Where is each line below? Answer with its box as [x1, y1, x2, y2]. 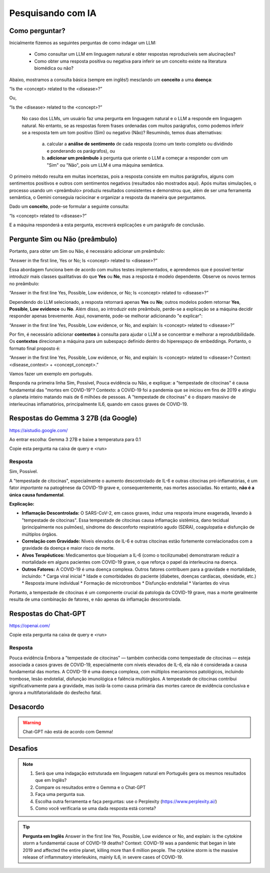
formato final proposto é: [9, 345, 60, 351]
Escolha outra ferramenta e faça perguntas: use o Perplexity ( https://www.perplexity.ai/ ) [35, 798, 217, 804]
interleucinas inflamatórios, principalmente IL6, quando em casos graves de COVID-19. [9, 401, 188, 407]
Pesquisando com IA [9, 8, 97, 19]
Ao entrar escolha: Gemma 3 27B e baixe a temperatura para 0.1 [9, 436, 141, 443]
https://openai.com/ [9, 622, 50, 628]
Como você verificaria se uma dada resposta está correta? [35, 805, 156, 811]
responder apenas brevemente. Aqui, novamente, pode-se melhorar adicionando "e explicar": [9, 313, 203, 319]
